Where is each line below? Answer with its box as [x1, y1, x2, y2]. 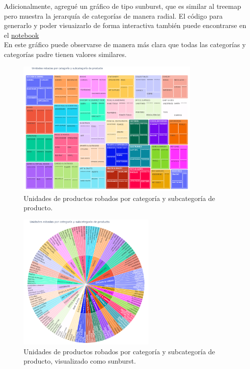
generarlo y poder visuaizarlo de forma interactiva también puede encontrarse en [4, 20, 247, 30]
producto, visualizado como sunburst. [24, 356, 136, 366]
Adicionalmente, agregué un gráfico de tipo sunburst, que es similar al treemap [4, 1, 241, 11]
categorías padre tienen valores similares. [4, 49, 127, 59]
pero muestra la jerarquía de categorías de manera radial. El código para [4, 10, 223, 21]
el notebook [4, 29, 39, 40]
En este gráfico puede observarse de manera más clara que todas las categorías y [4, 39, 246, 50]
